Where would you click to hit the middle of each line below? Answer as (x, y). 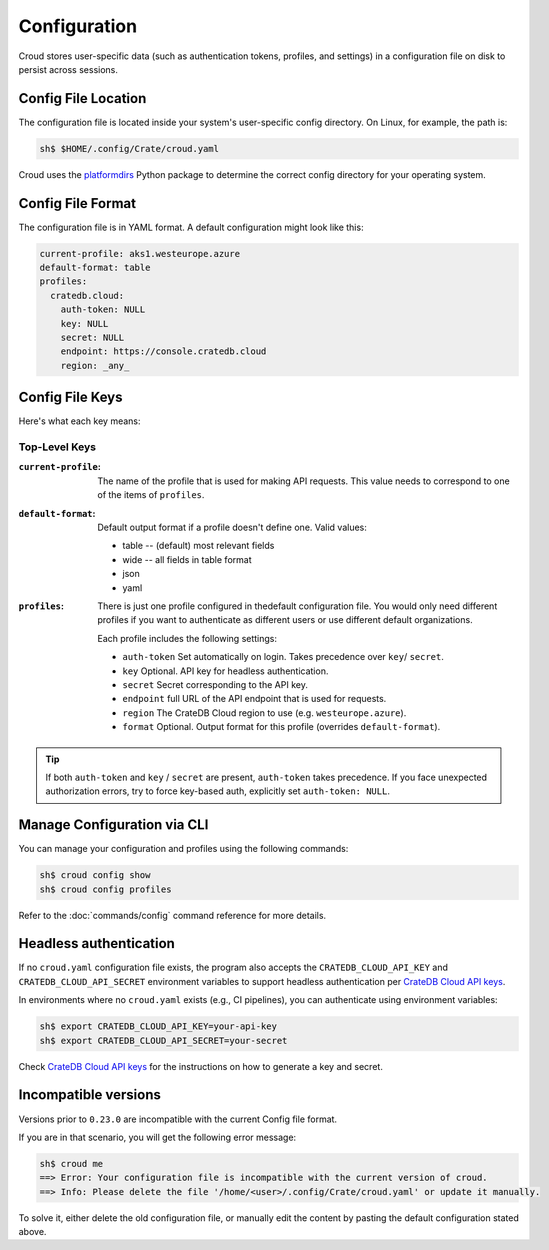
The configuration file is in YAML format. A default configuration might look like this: (191, 227)
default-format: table (95, 268)
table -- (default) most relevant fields (198, 546)
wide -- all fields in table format (187, 559)
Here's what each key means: (79, 421)
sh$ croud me (71, 1163)
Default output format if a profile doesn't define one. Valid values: (232, 527)
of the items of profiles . (151, 495)
